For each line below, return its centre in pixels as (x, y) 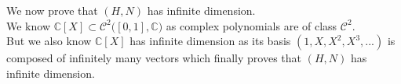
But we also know (49, 41)
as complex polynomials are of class (252, 25)
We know (28, 25)
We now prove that (52, 10)
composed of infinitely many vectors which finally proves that (154, 58)
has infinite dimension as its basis (210, 41)
